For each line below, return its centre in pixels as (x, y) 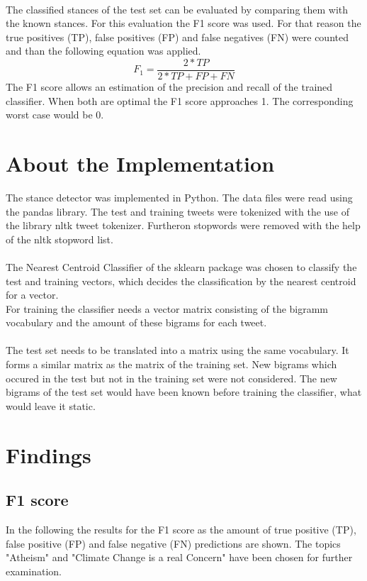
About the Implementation (140, 163)
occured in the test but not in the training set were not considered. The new (171, 378)
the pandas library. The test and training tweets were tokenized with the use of (178, 211)
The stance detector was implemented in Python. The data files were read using (179, 197)
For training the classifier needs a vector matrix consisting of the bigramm (167, 308)
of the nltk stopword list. (60, 239)
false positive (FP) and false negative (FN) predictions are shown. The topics (173, 543)
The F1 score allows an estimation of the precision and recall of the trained (169, 87)
